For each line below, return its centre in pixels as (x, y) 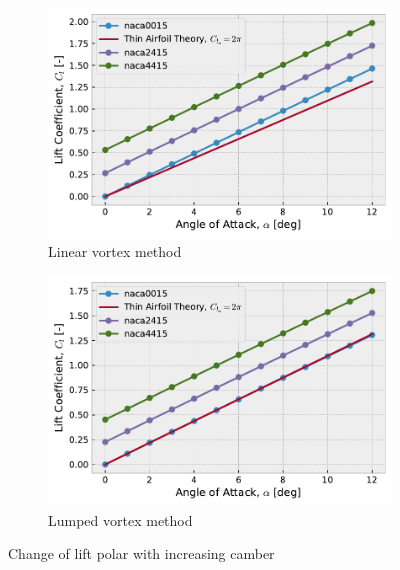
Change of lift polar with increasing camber (141, 553)
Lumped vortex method (120, 519)
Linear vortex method (115, 251)
